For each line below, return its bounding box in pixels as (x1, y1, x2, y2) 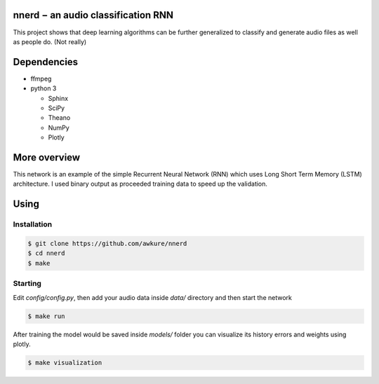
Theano (48, 114, 71, 122)
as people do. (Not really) (13, 37, 87, 46)
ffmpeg (30, 74, 52, 83)
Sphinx (48, 94, 69, 102)
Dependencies (13, 56, 79, 68)
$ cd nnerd (27, 249, 65, 257)
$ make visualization (27, 358, 102, 366)
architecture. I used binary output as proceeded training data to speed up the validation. (13, 179, 268, 188)
